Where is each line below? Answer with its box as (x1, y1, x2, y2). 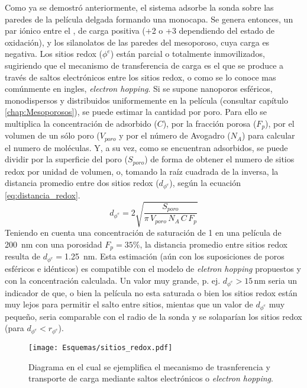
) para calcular (241, 129, 295, 142)
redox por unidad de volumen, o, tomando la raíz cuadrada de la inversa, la (5, 165, 279, 177)
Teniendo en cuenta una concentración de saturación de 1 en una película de (5, 226, 282, 239)
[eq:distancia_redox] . (5, 189, 80, 201)
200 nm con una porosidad (5, 238, 102, 250)
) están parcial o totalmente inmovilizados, (110, 47, 265, 60)
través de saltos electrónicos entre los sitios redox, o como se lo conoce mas (5, 70, 276, 83)
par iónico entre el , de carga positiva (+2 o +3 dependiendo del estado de (5, 24, 275, 37)
